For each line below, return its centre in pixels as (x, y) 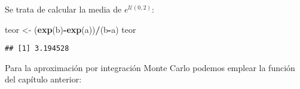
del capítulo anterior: (43, 79)
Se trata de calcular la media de (63, 9)
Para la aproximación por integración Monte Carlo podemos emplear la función (150, 67)
